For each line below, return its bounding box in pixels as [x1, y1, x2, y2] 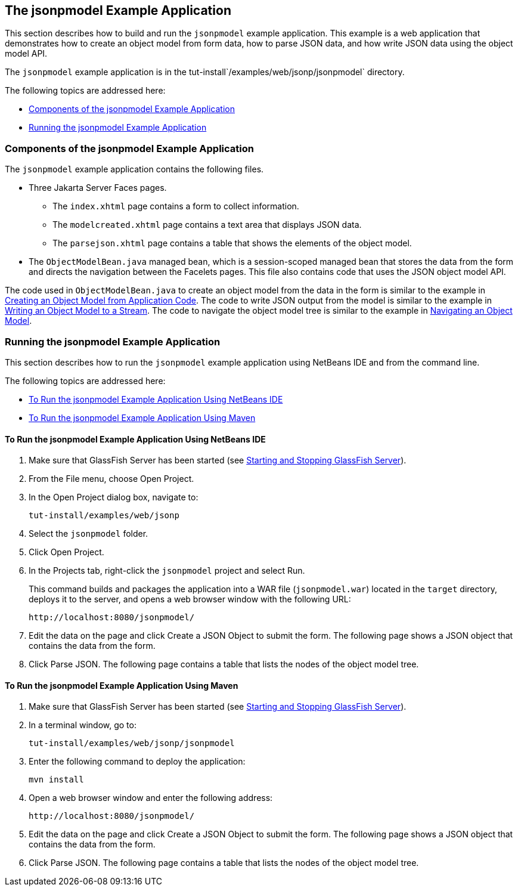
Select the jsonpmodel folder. [29, 528, 148, 539]
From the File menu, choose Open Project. [29, 474, 194, 484]
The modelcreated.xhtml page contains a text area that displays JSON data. [52, 219, 362, 230]
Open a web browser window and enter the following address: [29, 793, 273, 803]
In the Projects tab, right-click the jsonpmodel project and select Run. [29, 565, 305, 576]
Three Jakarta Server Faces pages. [29, 182, 167, 193]
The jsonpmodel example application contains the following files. [5, 164, 264, 175]
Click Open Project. [29, 547, 104, 558]
